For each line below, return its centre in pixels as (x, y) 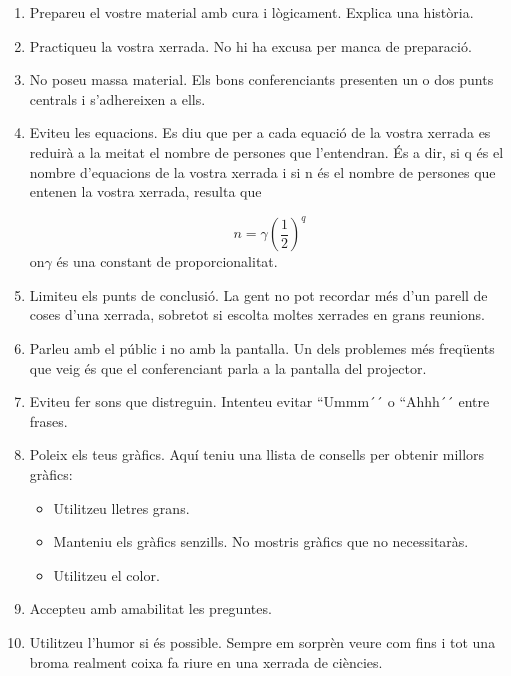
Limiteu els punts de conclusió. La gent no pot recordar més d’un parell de (258, 294)
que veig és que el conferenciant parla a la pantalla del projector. (228, 367)
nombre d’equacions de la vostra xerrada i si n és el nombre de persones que (262, 171)
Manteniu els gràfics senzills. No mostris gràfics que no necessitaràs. (261, 541)
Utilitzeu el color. (106, 574)
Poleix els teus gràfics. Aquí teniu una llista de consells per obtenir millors (257, 454)
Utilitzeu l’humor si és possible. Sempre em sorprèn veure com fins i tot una (262, 641)
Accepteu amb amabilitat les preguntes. (150, 608)
